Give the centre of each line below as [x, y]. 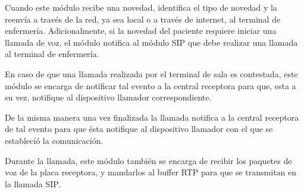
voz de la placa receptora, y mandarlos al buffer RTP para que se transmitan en [151, 172]
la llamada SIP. [33, 183]
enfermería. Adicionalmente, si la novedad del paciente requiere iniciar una [141, 31]
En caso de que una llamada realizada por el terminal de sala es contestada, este [151, 73]
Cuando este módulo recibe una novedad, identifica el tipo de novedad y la [141, 7]
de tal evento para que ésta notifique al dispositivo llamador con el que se [139, 129]
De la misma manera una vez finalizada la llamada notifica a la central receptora [152, 117]
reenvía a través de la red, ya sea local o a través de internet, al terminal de [143, 19]
